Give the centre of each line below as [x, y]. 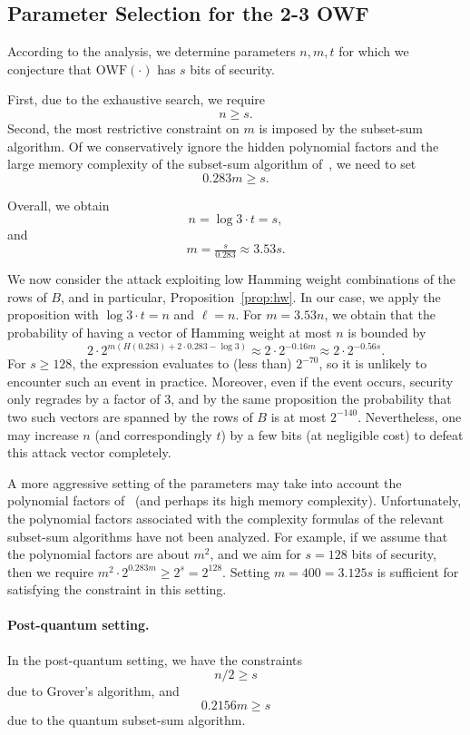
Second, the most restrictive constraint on [123, 127]
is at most [299, 416]
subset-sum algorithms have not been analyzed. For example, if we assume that [228, 536]
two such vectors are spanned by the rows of [130, 416]
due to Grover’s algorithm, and [93, 691]
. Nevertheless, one [410, 416]
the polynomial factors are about [98, 554]
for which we [374, 51]
